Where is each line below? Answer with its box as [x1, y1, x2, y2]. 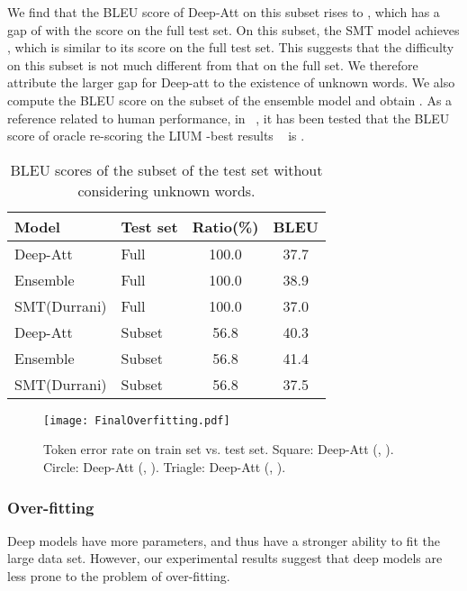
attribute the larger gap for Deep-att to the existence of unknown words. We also [7, 73, 455, 92]
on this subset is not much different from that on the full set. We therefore [7, 55, 418, 74]
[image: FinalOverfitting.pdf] [43, 414, 230, 427]
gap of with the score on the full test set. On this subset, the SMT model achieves [7, 20, 460, 39]
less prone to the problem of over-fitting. [7, 567, 230, 585]
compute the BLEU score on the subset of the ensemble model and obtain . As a [7, 90, 453, 109]
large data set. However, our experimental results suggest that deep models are [7, 549, 443, 568]
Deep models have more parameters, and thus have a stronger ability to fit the [7, 531, 440, 550]
